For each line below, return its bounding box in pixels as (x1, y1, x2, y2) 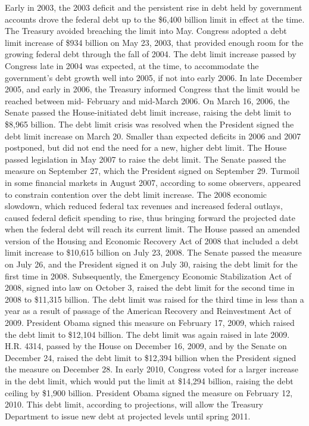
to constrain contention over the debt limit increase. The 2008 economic (5, 188, 267, 200)
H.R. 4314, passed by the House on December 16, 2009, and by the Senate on (5, 340, 287, 352)
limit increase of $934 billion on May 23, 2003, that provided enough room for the (5, 36, 304, 48)
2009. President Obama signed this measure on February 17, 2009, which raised (5, 316, 295, 329)
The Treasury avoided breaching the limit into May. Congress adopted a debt (5, 24, 287, 37)
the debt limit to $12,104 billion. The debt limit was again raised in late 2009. (5, 328, 290, 340)
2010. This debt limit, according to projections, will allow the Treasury (5, 398, 264, 411)
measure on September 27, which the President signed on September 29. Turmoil (5, 164, 299, 177)
